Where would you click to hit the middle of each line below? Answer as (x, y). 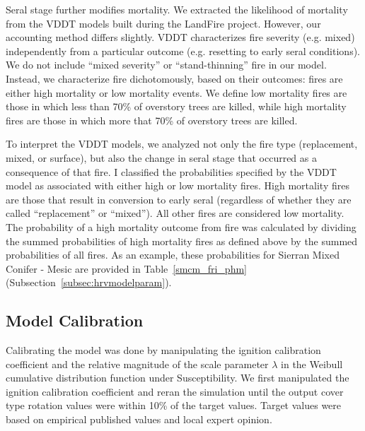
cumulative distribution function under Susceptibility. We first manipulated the (178, 378)
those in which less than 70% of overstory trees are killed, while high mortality (176, 106)
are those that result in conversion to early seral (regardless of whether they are (179, 199)
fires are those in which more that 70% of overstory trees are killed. (152, 120)
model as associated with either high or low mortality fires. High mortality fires (178, 185)
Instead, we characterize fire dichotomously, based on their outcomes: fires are (174, 78)
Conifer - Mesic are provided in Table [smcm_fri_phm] (126, 268)
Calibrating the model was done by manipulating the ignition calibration (163, 350)
